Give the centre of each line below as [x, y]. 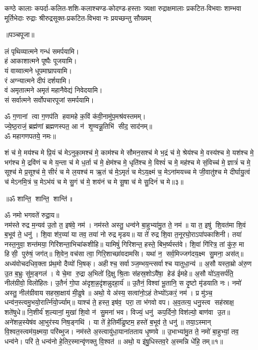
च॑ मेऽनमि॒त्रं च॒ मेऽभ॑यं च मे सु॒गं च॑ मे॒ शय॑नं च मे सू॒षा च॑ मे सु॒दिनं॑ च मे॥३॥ [94, 181]
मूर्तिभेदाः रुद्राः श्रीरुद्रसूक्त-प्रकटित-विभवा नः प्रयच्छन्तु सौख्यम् [78, 18]
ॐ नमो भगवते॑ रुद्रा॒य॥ [32, 215]
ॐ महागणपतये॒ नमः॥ [30, 136]
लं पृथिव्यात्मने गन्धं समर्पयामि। [42, 51]
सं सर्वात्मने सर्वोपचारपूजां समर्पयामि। [49, 99]
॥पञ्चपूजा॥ [20, 34]
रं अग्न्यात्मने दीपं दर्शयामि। [38, 80]
